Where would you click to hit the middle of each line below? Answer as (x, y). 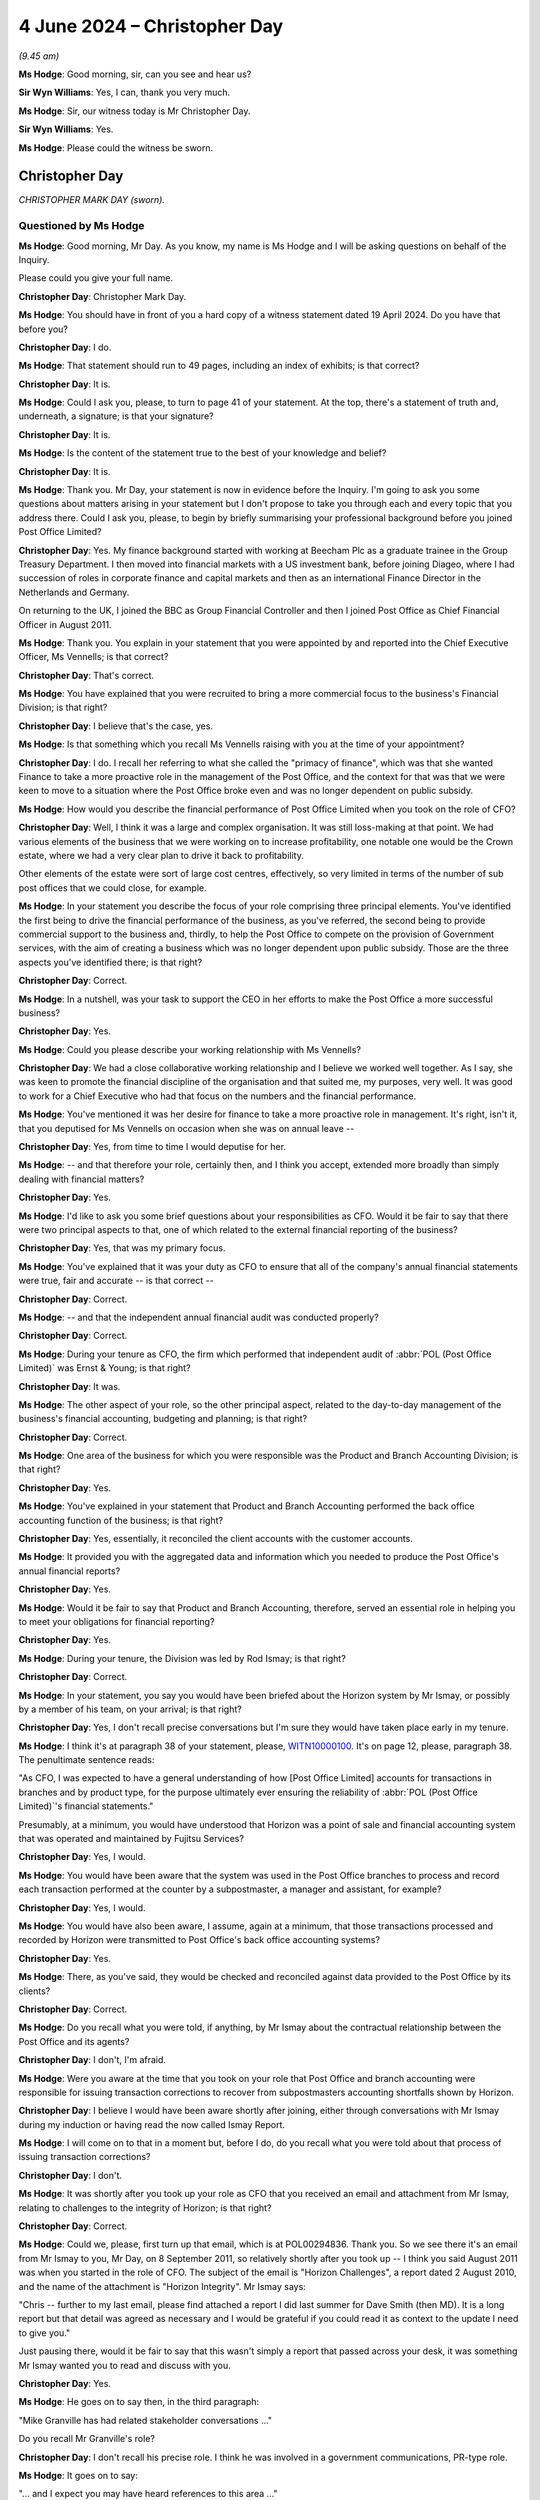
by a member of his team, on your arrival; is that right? (130, 1709)
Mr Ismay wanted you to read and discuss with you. (125, 2365)
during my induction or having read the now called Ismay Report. (151, 2124)
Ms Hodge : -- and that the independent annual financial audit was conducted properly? (198, 1317)
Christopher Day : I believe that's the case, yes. (116, 726)
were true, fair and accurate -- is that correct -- (116, 1281)
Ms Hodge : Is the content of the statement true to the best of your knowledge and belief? (202, 453)
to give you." (44, 2332)
